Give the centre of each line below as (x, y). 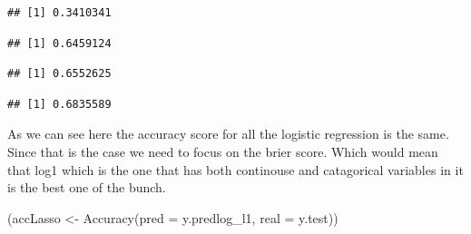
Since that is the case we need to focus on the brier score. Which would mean (223, 151)
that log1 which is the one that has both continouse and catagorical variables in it (235, 169)
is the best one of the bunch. (87, 187)
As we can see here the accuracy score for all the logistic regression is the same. (228, 134)
